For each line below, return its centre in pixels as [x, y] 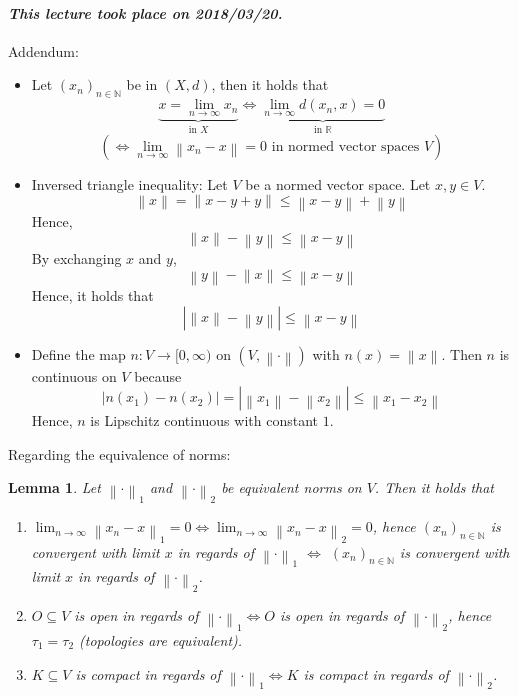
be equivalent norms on [291, 487]
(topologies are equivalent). [161, 639]
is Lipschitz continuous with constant [204, 420]
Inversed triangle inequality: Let [129, 183]
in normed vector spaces [345, 146]
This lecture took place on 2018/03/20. [145, 12]
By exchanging [76, 258]
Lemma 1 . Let [54, 487]
